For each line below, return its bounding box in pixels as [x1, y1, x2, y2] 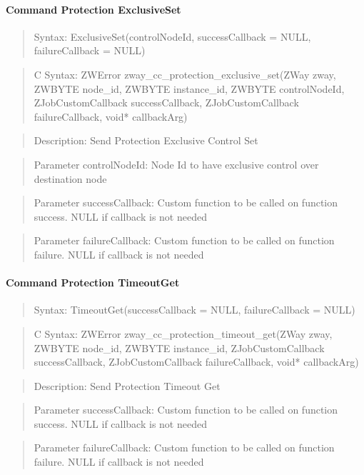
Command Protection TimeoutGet [6, 275, 180, 290]
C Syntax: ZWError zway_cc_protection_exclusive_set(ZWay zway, [34, 66, 336, 81]
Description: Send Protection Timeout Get [34, 378, 221, 393]
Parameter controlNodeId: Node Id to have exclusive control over [34, 156, 319, 171]
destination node [34, 171, 107, 186]
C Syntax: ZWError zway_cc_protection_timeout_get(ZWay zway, [34, 326, 333, 341]
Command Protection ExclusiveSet [6, 1, 181, 16]
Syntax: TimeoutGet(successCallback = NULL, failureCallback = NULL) [34, 302, 355, 317]
